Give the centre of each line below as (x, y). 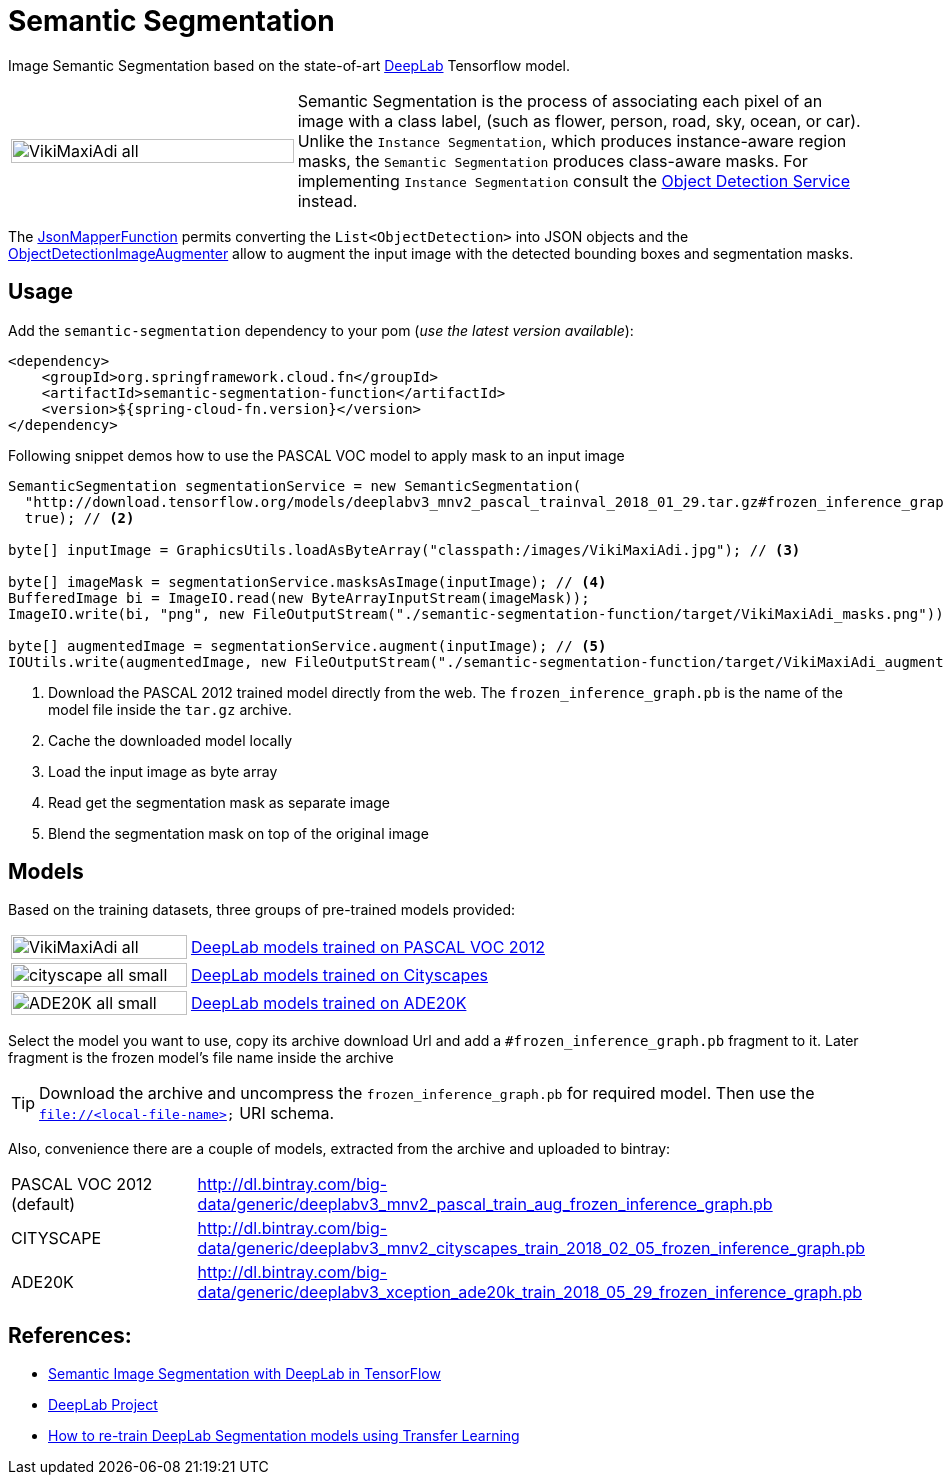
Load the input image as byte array (163, 771)
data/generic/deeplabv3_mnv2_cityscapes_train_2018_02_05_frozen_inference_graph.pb (531, 1248)
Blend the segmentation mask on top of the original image (238, 833)
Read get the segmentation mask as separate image (219, 802)
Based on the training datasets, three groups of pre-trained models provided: (262, 910)
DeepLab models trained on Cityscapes (339, 975)
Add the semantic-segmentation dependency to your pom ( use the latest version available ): (321, 330)
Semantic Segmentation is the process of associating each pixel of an (560, 100)
